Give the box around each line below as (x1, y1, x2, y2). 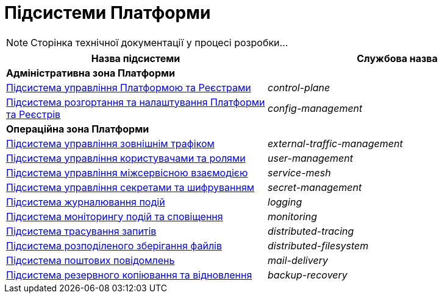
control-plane (268, 81, 330, 94)
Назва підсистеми (91, 52, 180, 64)
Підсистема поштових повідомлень (6, 254, 175, 266)
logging (268, 195, 302, 208)
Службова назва (357, 52, 438, 64)
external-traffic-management (268, 137, 403, 150)
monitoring (268, 210, 317, 223)
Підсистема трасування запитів (6, 224, 157, 237)
